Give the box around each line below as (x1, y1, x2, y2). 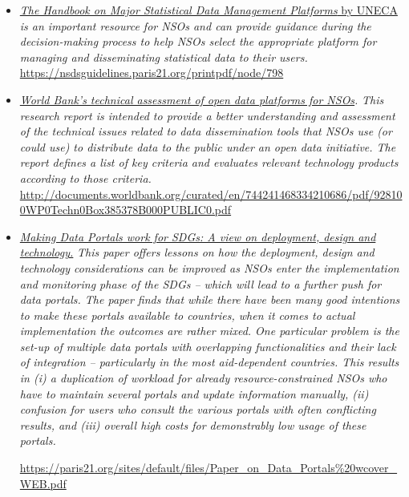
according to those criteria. (19, 169, 152, 186)
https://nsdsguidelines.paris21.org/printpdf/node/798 (19, 64, 284, 81)
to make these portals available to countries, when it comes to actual (19, 306, 355, 323)
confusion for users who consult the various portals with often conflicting (19, 401, 376, 418)
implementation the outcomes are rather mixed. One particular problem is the (19, 322, 399, 339)
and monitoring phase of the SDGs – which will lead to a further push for (19, 275, 382, 292)
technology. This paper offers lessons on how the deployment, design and (19, 244, 375, 261)
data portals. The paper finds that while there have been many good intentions (19, 291, 400, 308)
